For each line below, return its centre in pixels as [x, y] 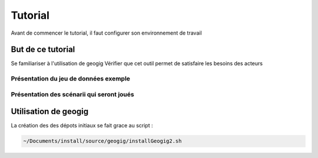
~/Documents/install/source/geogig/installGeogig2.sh [102, 141]
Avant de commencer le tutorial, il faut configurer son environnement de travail [107, 33]
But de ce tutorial [43, 50]
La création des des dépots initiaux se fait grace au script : [82, 126]
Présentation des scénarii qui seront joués [73, 94]
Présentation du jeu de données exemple [71, 79]
